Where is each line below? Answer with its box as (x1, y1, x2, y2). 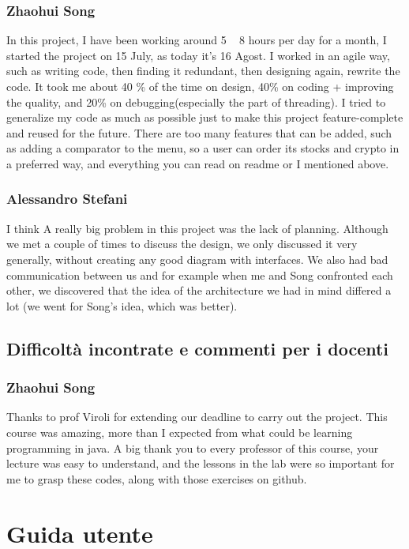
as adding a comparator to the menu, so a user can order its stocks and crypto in (6, 140, 400, 156)
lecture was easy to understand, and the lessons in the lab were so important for (6, 455, 395, 472)
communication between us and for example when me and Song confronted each (6, 266, 393, 283)
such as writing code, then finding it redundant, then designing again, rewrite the (6, 62, 400, 79)
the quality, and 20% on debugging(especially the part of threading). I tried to (6, 93, 386, 110)
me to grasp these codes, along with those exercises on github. (6, 470, 307, 487)
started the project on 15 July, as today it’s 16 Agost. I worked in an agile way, (6, 47, 390, 63)
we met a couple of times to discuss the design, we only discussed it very (6, 235, 358, 252)
